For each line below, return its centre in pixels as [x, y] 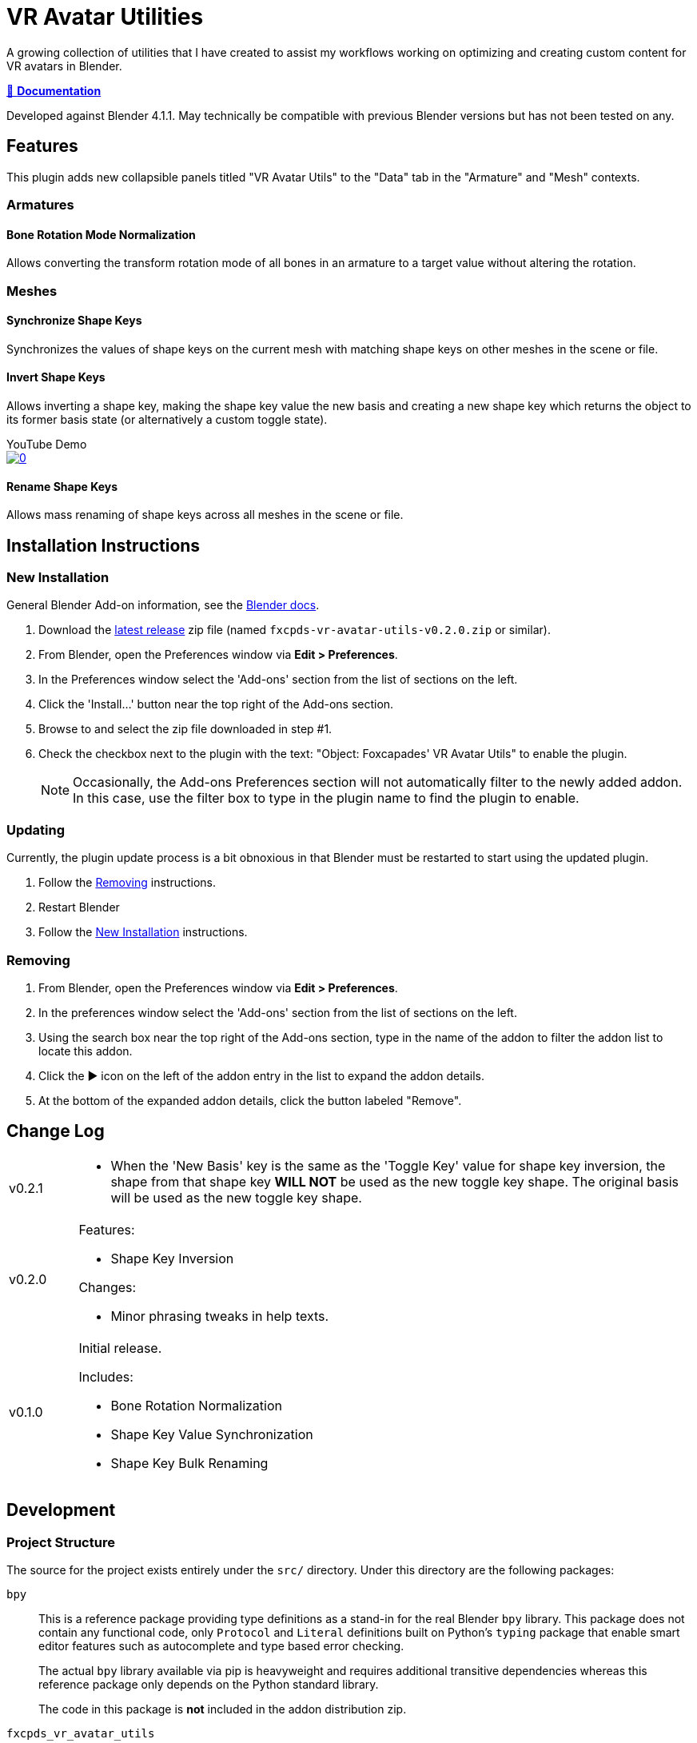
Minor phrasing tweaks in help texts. [220, 1316]
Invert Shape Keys [56, 377]
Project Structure [61, 1542]
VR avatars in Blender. [64, 66]
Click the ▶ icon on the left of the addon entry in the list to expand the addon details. [261, 1075]
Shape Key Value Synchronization [212, 1434]
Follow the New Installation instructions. [143, 932]
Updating [36, 830]
